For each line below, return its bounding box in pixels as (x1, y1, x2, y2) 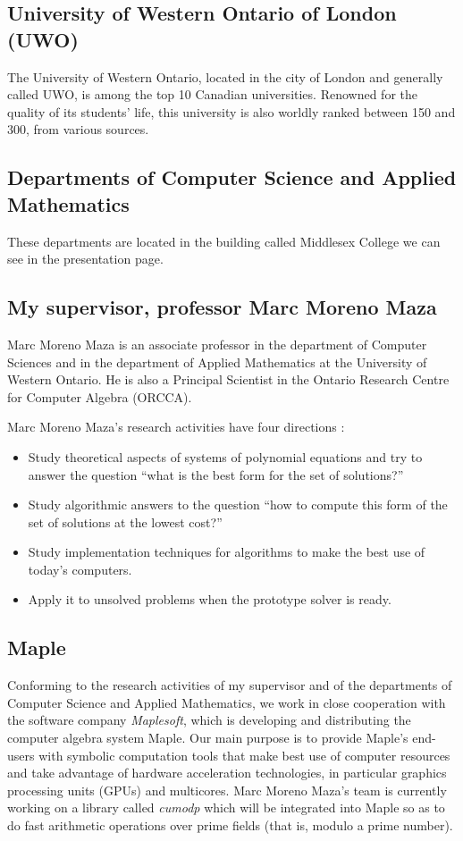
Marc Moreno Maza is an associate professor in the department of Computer (7, 334, 427, 353)
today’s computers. (28, 559, 132, 578)
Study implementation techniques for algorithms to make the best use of (28, 542, 425, 561)
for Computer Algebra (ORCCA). (7, 387, 192, 406)
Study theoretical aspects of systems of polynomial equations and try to (28, 447, 423, 466)
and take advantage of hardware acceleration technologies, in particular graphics (7, 763, 447, 782)
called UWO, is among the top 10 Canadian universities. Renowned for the (7, 85, 418, 104)
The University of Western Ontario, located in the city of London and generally (7, 67, 443, 86)
